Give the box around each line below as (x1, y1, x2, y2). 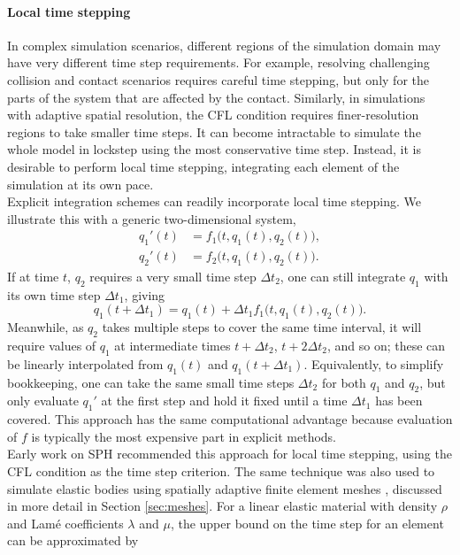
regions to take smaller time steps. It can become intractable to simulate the (7, 122, 421, 141)
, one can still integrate (280, 266, 406, 285)
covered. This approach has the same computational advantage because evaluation (7, 410, 453, 428)
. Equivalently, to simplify (303, 354, 444, 373)
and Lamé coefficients (7, 513, 124, 532)
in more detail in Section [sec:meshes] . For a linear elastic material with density (7, 497, 438, 515)
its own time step (7, 285, 101, 304)
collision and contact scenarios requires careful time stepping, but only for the (7, 70, 429, 89)
